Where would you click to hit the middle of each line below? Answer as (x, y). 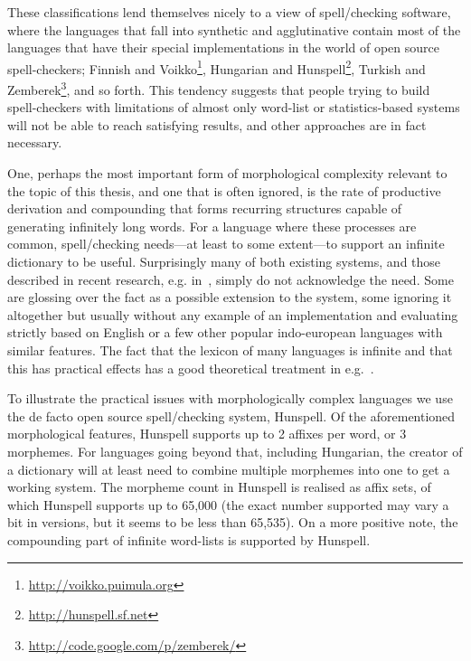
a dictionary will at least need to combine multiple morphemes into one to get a (229, 469)
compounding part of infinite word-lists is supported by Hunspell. (189, 539)
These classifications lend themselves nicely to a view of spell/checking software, (229, 12)
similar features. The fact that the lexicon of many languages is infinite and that (230, 350)
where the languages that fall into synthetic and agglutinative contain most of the (234, 29)
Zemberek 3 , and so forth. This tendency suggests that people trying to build (219, 88)
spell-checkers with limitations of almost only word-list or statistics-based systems (234, 107)
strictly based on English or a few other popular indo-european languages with (225, 332)
